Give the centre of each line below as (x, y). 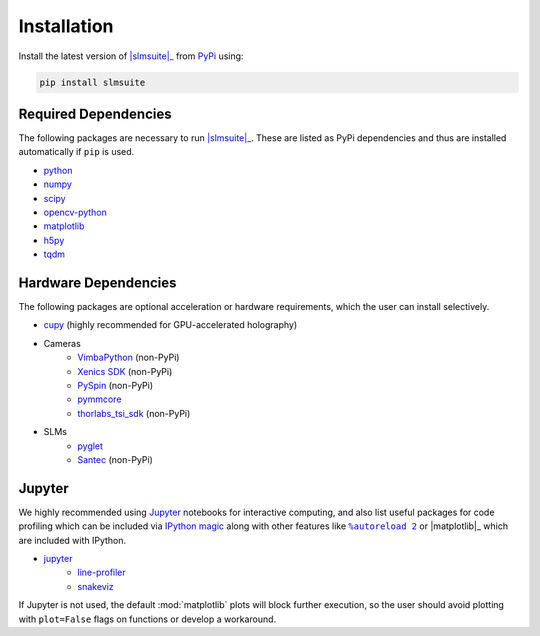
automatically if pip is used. (76, 152)
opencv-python (75, 212)
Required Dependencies (95, 113)
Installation (66, 26)
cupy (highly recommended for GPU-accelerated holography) (170, 325)
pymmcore (99, 399)
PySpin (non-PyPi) (115, 386)
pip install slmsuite (92, 82)
